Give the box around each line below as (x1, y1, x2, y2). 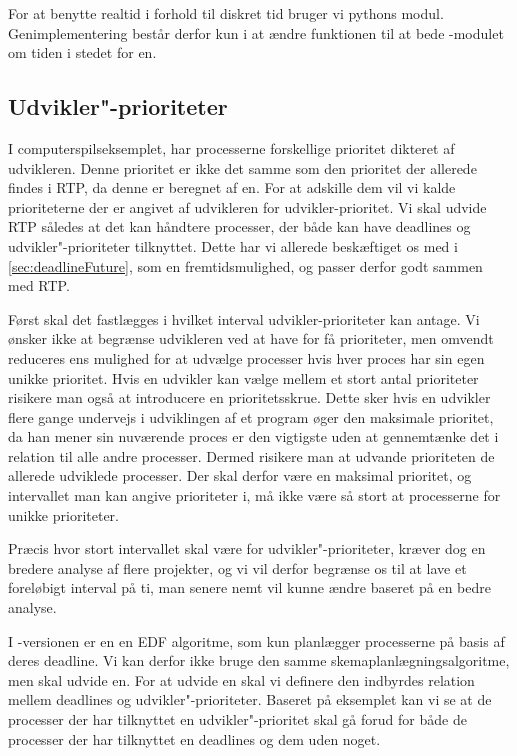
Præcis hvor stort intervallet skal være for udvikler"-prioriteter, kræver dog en (8, 538, 486, 559)
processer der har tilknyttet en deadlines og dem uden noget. (8, 728, 381, 749)
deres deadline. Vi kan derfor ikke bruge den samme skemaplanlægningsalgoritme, (8, 650, 510, 671)
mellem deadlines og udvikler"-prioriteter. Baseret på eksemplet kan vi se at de (8, 689, 492, 710)
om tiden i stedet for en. (8, 42, 157, 63)
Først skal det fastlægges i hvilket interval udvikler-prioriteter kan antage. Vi (8, 308, 480, 329)
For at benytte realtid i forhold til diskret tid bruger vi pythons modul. (8, 3, 444, 23)
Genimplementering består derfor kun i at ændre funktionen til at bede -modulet (8, 22, 504, 43)
